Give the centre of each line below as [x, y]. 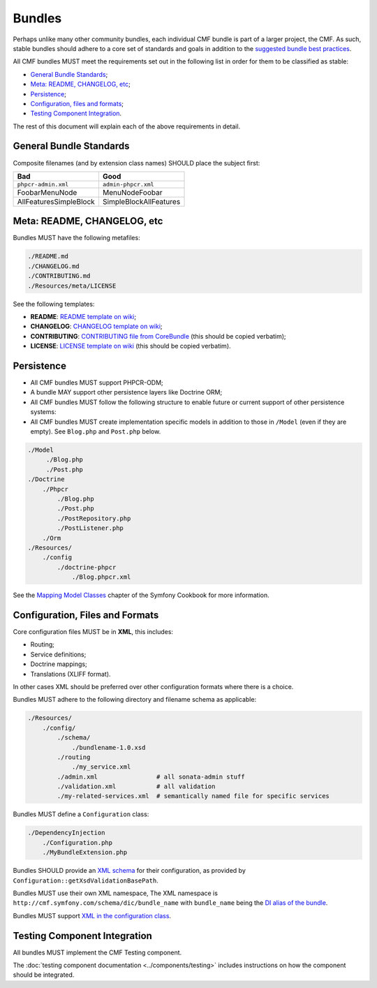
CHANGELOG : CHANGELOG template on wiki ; [97, 326]
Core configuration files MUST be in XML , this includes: [93, 632]
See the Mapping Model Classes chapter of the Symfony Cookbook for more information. [141, 595]
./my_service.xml [101, 767]
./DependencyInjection [66, 833]
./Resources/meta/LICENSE [72, 286]
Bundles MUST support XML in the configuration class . [92, 915]
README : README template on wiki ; [83, 317]
